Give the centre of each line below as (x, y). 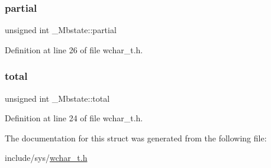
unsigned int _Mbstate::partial (61, 30)
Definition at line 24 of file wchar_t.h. (74, 118)
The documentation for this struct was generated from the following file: (136, 138)
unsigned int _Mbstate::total (57, 98)
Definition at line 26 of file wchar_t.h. (74, 49)
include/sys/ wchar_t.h (46, 158)
